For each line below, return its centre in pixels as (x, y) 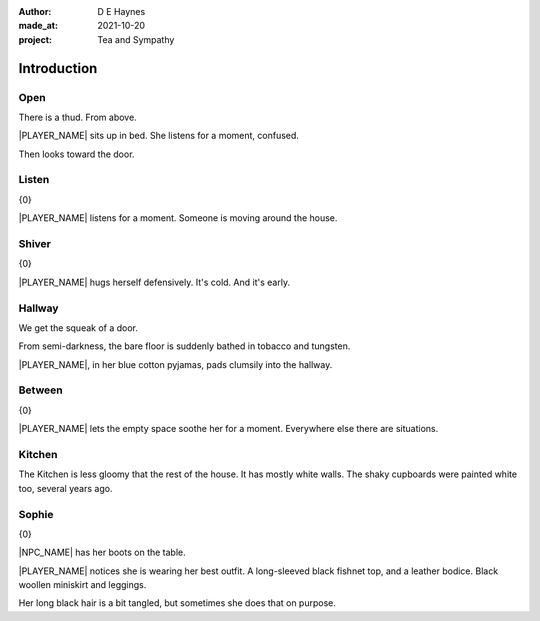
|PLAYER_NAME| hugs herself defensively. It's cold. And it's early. (154, 282)
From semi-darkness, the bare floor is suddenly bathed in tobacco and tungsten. (184, 346)
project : (35, 39)
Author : (35, 11)
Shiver (35, 244)
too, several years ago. (65, 488)
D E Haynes (121, 11)
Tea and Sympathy (136, 39)
